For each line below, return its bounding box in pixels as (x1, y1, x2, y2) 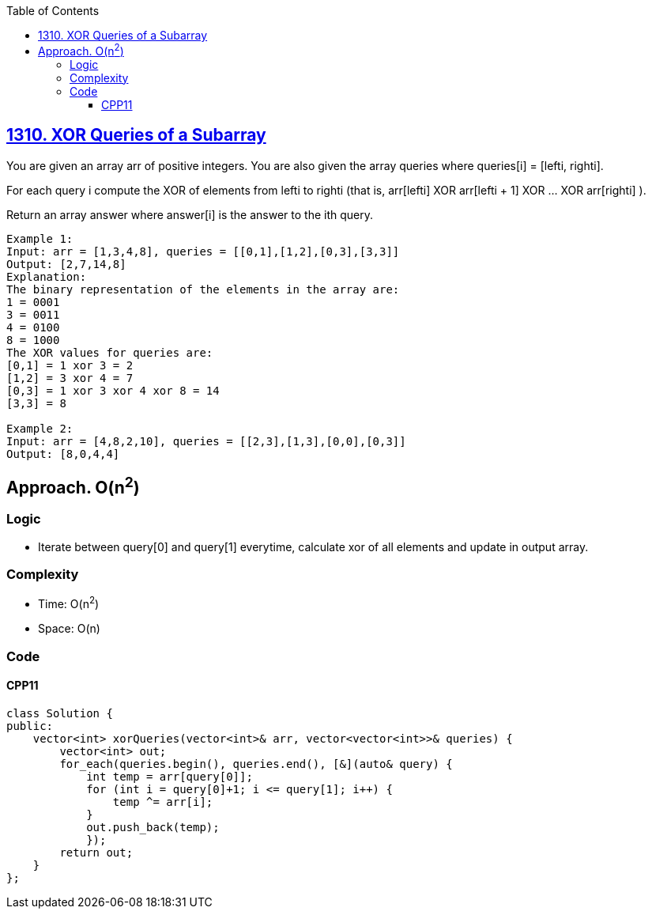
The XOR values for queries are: (6, 346, 213, 359)
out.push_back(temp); (86, 820, 220, 834)
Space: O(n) (38, 622, 100, 636)
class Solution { (6, 706, 113, 720)
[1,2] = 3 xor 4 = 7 (6, 371, 134, 384)
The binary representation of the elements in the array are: (6, 282, 400, 296)
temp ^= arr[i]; (112, 795, 213, 808)
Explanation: (6, 270, 87, 283)
